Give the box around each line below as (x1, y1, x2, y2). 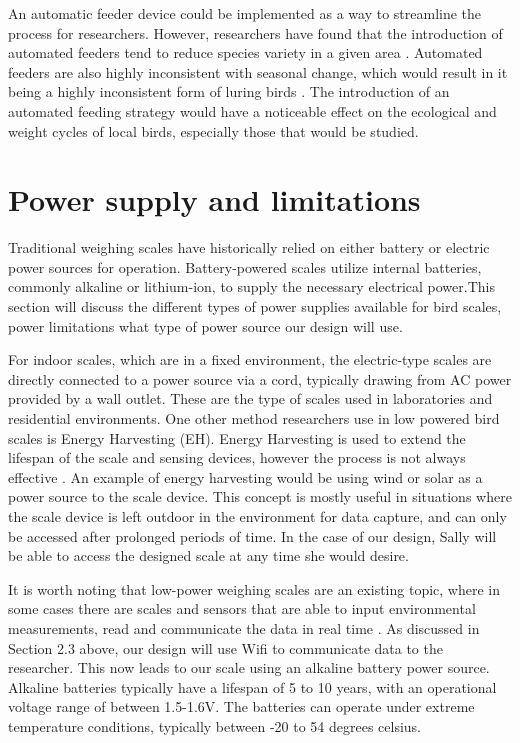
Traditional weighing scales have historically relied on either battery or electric (8, 237, 490, 258)
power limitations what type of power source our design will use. (8, 315, 403, 336)
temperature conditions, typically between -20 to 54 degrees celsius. (8, 715, 421, 736)
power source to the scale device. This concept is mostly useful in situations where (8, 486, 512, 507)
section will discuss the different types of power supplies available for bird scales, (8, 296, 502, 317)
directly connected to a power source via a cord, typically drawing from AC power (8, 368, 512, 389)
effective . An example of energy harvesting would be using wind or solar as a (8, 466, 483, 487)
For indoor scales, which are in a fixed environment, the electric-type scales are (8, 349, 492, 370)
